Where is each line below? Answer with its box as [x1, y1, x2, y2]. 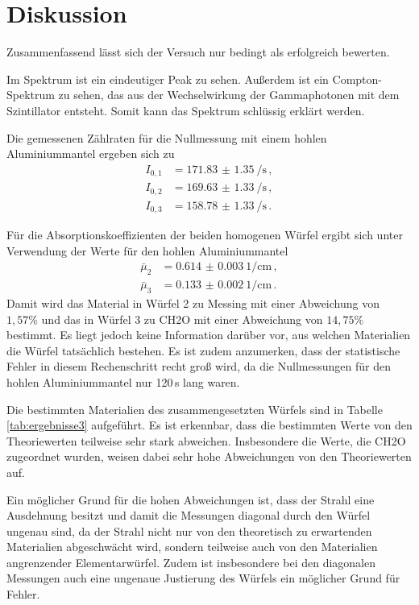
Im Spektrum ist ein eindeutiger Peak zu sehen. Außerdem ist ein [6, 70, 329, 87]
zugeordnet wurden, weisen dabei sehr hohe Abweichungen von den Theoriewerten [6, 448, 412, 465]
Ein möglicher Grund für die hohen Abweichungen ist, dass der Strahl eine [6, 491, 375, 508]
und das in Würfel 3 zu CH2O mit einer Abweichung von [41, 310, 323, 327]
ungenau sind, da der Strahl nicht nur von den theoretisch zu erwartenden [6, 522, 372, 539]
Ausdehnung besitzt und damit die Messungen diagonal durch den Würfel [6, 507, 371, 524]
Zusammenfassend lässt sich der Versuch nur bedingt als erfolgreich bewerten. [6, 44, 390, 60]
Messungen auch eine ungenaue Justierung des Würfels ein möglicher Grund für [6, 570, 400, 586]
